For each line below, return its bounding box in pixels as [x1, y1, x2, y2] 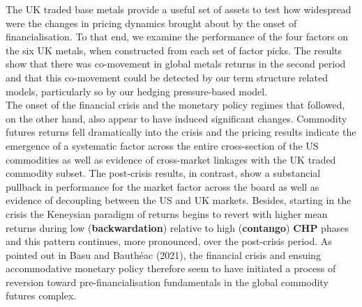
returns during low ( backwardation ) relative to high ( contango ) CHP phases [6, 220, 349, 235]
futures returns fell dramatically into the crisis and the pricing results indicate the [6, 125, 356, 139]
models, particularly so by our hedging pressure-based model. [6, 84, 268, 98]
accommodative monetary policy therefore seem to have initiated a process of [6, 261, 336, 276]
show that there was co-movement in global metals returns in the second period [6, 56, 346, 71]
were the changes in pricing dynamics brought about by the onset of [6, 15, 297, 30]
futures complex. [6, 288, 77, 303]
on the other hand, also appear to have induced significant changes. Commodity [6, 111, 347, 125]
